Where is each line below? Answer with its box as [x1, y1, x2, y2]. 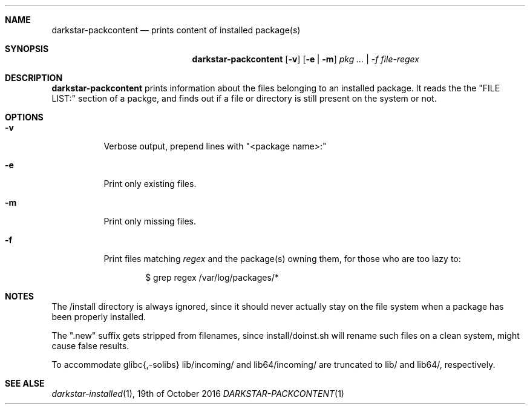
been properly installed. [51, 312, 146, 322]
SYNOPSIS [5, 44, 49, 54]
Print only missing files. [103, 216, 197, 226]
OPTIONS [5, 112, 44, 122]
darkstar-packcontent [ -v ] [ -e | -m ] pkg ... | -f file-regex [192, 54, 419, 64]
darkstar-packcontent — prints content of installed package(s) [51, 25, 301, 35]
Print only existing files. [103, 178, 197, 189]
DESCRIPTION [5, 73, 63, 83]
